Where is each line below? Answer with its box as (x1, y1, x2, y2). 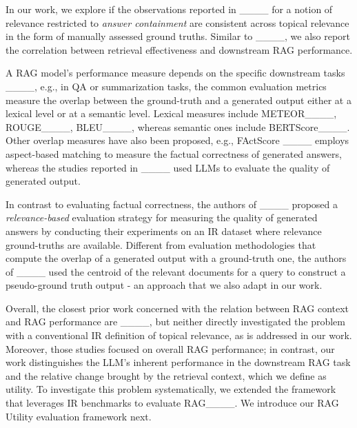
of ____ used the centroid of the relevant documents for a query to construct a (6, 264, 346, 278)
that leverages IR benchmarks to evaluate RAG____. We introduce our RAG (6, 396, 339, 410)
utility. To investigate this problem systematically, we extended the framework (6, 382, 336, 396)
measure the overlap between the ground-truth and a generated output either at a (6, 92, 351, 107)
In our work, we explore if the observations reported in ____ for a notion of (6, 2, 333, 16)
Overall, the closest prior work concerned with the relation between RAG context (6, 300, 349, 315)
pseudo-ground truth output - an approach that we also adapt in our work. (6, 278, 323, 292)
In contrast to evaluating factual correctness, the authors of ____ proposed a (6, 196, 338, 211)
